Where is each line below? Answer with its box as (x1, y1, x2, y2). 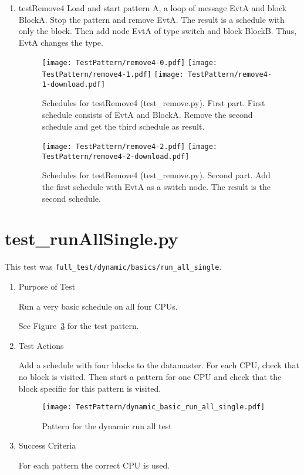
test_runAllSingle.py (5, 226, 178, 250)
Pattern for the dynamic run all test (42, 419, 172, 432)
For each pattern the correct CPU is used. (18, 459, 170, 471)
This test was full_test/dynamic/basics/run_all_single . (5, 260, 222, 273)
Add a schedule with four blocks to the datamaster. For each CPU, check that (18, 359, 300, 371)
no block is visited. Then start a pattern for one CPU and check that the (18, 370, 282, 382)
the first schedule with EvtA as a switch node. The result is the (42, 181, 271, 193)
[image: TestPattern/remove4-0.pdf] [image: (42, 59, 217, 67)
